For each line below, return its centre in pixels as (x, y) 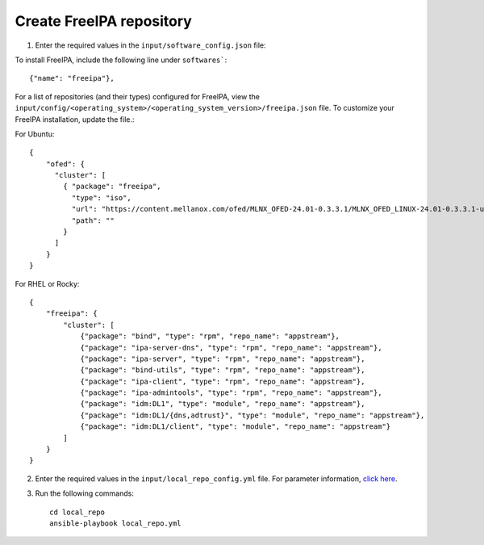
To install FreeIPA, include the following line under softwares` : (121, 60)
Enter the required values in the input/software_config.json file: (150, 45)
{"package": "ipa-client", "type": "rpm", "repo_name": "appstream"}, (223, 381)
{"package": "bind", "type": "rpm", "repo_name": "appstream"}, (210, 336)
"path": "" (93, 220)
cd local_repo (77, 512)
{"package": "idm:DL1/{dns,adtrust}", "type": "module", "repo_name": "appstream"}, (252, 415)
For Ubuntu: (35, 134)
